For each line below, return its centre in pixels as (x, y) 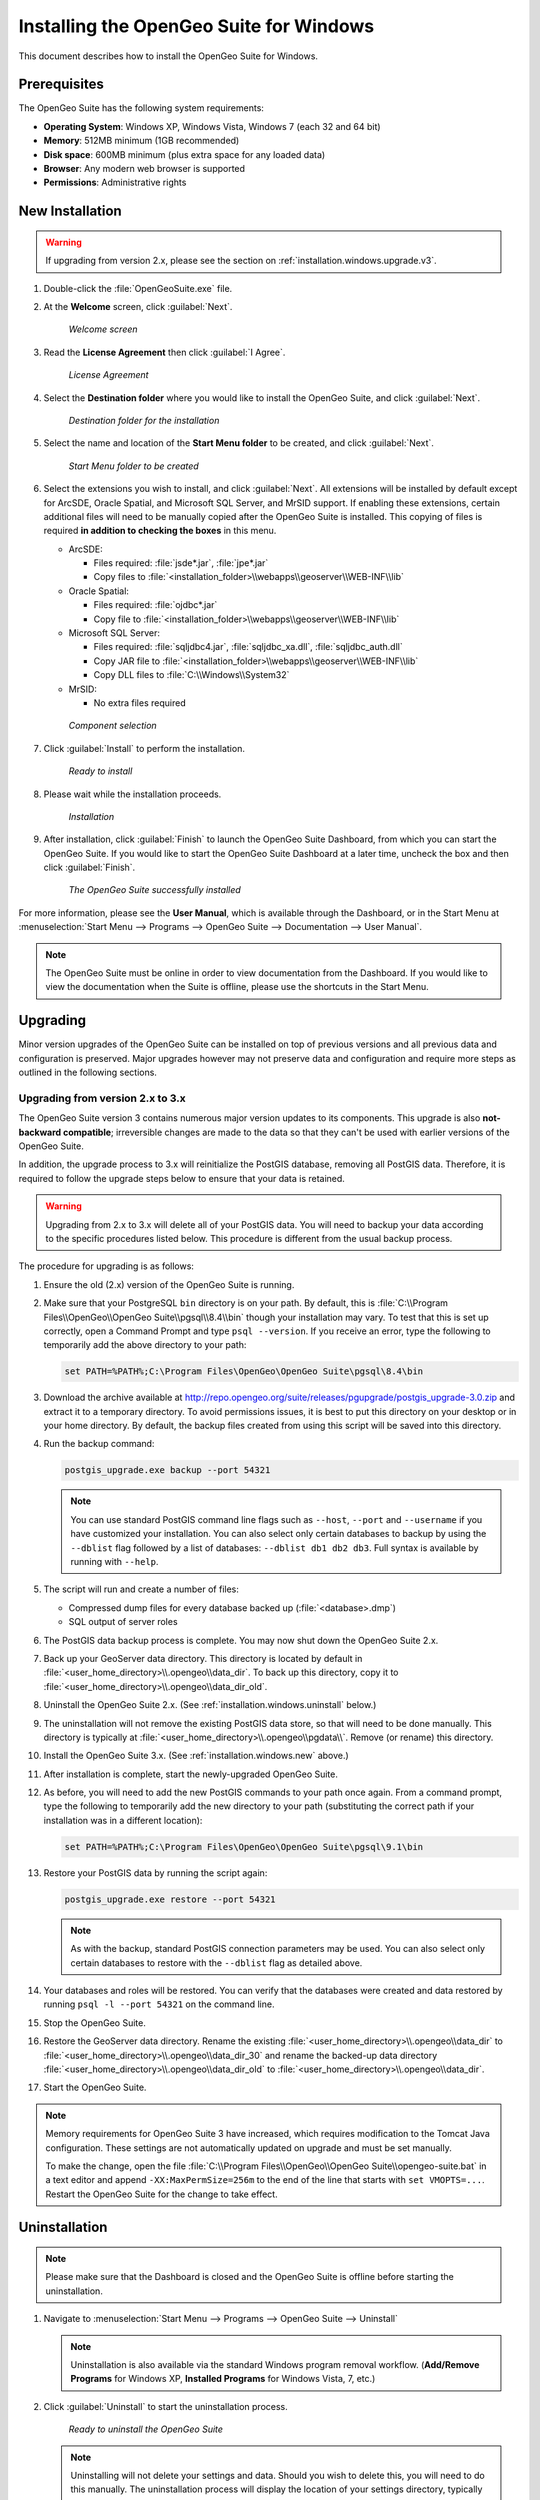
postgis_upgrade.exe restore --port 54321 (170, 1899)
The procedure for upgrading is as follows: (106, 1266)
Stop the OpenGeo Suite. (95, 2022)
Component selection (112, 726)
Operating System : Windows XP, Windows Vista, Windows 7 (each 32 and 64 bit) (212, 126)
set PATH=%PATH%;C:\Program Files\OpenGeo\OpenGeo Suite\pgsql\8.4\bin (244, 1371)
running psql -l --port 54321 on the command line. (159, 2004)
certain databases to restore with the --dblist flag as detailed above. (216, 1962)
